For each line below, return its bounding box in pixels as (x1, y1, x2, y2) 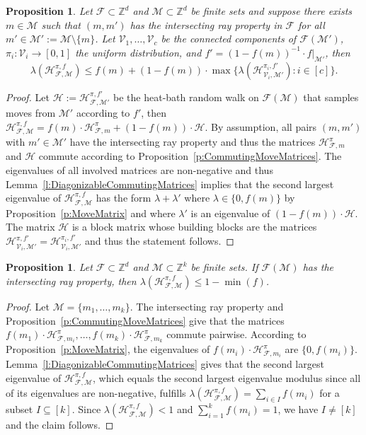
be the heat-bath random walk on (113, 89, 259, 104)
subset (6, 402, 33, 417)
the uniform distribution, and (75, 45, 202, 59)
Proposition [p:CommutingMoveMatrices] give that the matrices (6, 313, 285, 327)
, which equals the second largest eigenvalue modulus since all (93, 370, 361, 385)
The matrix (6, 219, 55, 234)
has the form (96, 190, 151, 205)
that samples (303, 89, 359, 104)
